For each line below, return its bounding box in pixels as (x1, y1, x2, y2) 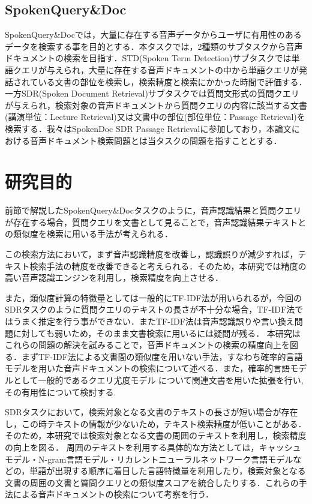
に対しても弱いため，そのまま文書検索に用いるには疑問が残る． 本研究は (13, 326, 301, 339)
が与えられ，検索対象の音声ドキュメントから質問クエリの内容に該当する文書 (5, 98, 307, 111)
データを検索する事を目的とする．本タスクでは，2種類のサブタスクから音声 (5, 40, 303, 52)
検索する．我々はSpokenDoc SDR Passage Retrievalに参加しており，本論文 (5, 122, 292, 134)
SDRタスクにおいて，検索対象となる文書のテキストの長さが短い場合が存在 (5, 406, 298, 418)
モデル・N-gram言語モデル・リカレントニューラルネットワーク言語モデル (5, 452, 293, 465)
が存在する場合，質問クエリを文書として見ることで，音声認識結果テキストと (5, 215, 307, 228)
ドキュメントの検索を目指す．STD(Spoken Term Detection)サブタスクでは (5, 52, 292, 64)
